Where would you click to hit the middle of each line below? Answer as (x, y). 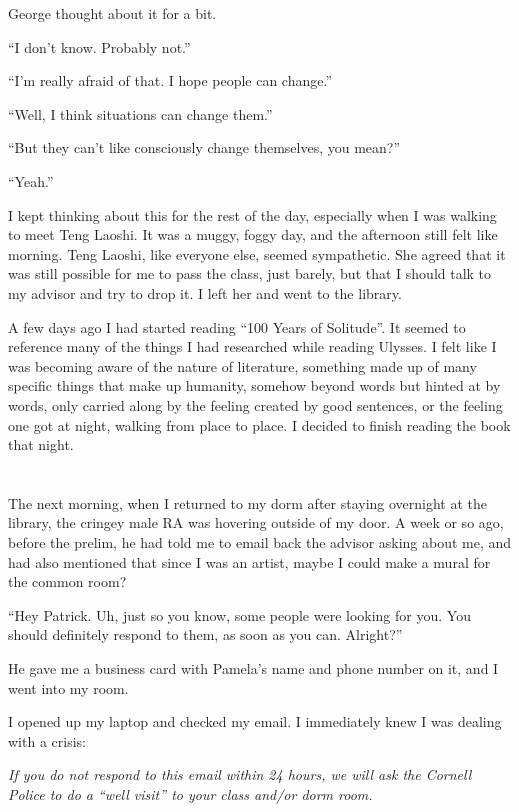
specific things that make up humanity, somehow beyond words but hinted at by (254, 385)
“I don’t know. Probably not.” (99, 46)
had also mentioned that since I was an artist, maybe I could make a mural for (249, 561)
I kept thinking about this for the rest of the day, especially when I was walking (252, 214)
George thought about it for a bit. (112, 13)
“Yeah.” (31, 180)
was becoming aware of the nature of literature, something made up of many (242, 365)
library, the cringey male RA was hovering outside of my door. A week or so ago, (256, 522)
